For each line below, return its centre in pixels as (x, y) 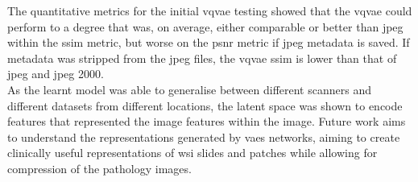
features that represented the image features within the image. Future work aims (207, 121)
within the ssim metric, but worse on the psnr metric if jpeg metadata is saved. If (209, 42)
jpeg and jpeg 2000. (56, 74)
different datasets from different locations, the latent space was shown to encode (205, 105)
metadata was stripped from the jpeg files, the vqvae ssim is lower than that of (202, 58)
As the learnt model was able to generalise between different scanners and (189, 89)
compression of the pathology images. (99, 168)
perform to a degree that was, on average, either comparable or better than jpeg (205, 26)
